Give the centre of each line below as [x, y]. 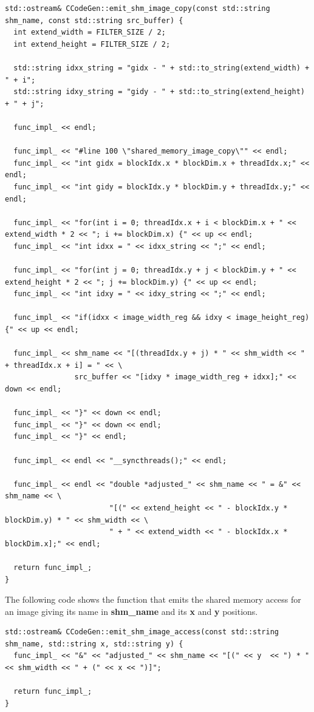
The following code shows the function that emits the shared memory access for [153, 599]
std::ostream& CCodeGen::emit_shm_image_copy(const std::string [138, 8]
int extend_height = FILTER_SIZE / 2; [92, 44]
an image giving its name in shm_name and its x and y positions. [131, 611]
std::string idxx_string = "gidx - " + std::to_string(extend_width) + [162, 68]
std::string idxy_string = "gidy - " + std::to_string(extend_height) [159, 92]
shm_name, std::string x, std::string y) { [94, 644]
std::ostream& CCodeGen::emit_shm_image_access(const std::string [142, 632]
